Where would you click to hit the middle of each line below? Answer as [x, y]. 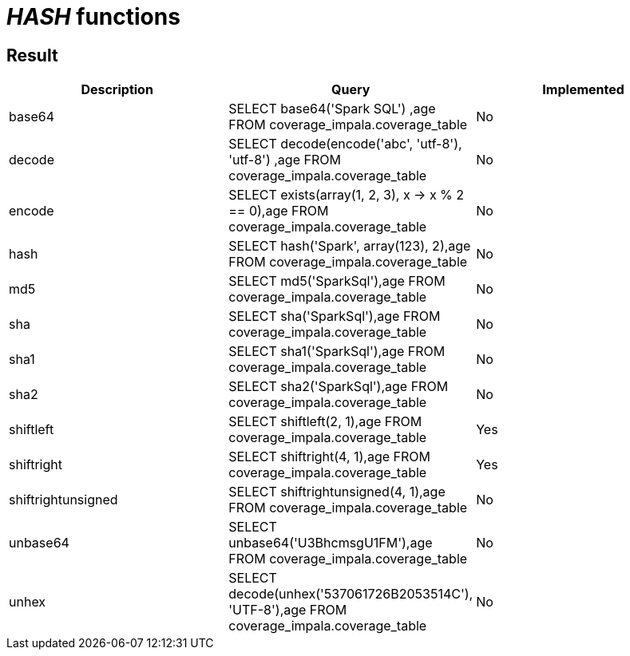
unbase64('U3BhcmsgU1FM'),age [331, 543]
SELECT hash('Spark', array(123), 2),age [350, 246]
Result [32, 55]
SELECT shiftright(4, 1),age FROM [330, 457]
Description [117, 90]
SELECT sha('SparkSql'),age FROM [335, 316]
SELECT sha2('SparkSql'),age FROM [339, 387]
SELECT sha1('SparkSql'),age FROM [337, 352]
